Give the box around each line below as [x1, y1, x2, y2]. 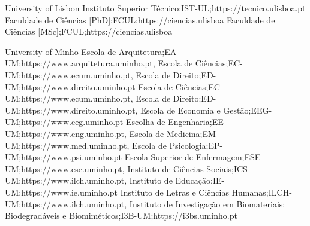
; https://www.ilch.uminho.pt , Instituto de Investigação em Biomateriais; [19, 197, 285, 210]
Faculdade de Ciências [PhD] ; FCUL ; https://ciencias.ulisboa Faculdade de [5, 13, 275, 26]
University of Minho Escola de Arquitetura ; [5, 45, 165, 57]
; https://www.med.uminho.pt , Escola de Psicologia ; [19, 139, 209, 151]
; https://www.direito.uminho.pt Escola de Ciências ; [19, 80, 209, 93]
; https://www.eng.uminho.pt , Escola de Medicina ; [19, 127, 203, 139]
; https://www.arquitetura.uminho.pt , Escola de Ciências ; [19, 57, 228, 69]
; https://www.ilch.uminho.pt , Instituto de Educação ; [19, 174, 213, 187]
